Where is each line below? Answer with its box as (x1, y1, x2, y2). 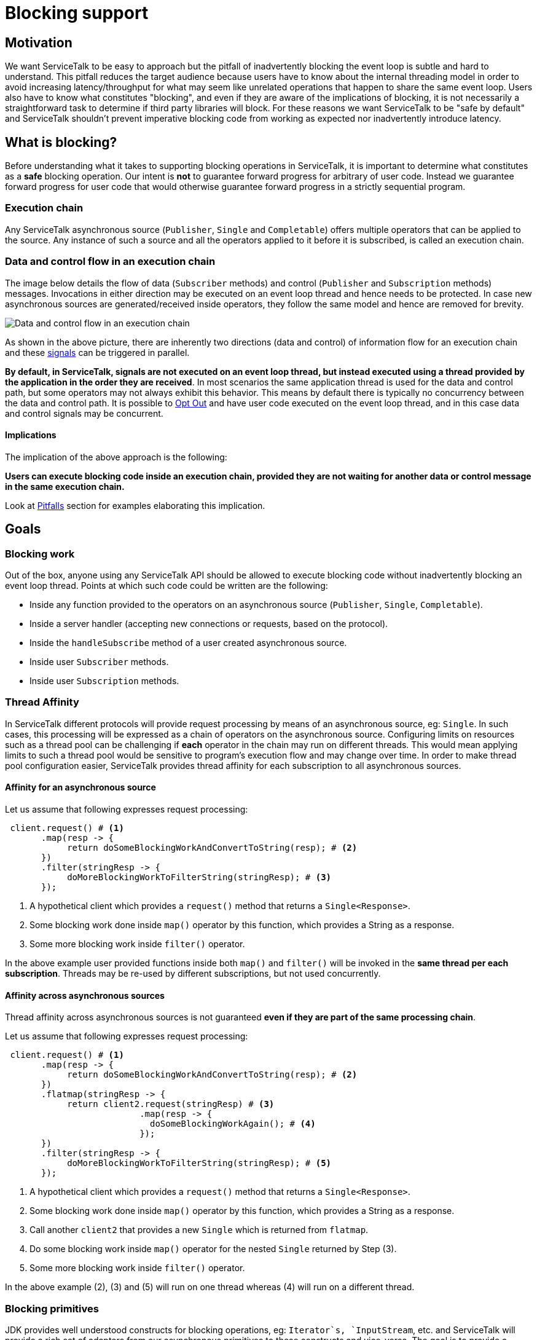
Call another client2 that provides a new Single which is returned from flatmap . (29, 1224, 369, 1236)
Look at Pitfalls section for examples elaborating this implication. (5, 500, 265, 511)
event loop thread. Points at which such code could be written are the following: (5, 580, 328, 591)
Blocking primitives (5, 1302, 99, 1315)
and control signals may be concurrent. (5, 408, 163, 419)
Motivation (5, 34, 73, 50)
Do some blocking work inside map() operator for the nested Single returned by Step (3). (29, 1243, 397, 1255)
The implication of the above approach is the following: (5, 451, 227, 462)
